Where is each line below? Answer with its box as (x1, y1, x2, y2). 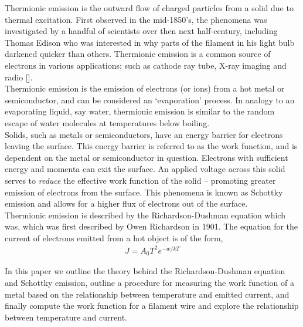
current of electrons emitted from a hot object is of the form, (5, 231, 223, 244)
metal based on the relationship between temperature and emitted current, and (5, 288, 290, 300)
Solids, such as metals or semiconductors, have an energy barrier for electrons (5, 128, 283, 140)
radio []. (5, 70, 33, 83)
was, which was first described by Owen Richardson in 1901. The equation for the (5, 220, 298, 232)
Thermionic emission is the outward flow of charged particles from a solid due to (5, 2, 294, 14)
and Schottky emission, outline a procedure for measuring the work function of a (5, 277, 294, 289)
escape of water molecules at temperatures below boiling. (5, 116, 210, 129)
